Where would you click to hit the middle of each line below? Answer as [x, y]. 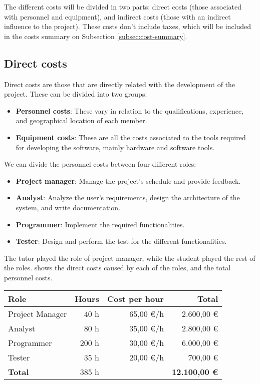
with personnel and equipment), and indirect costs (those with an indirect [117, 16]
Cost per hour [136, 299]
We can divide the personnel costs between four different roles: [100, 164]
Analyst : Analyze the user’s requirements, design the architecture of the [128, 198]
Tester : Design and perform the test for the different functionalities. [121, 241]
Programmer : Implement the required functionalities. [100, 224]
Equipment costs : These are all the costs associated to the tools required [131, 137]
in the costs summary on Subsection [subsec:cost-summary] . [96, 36]
